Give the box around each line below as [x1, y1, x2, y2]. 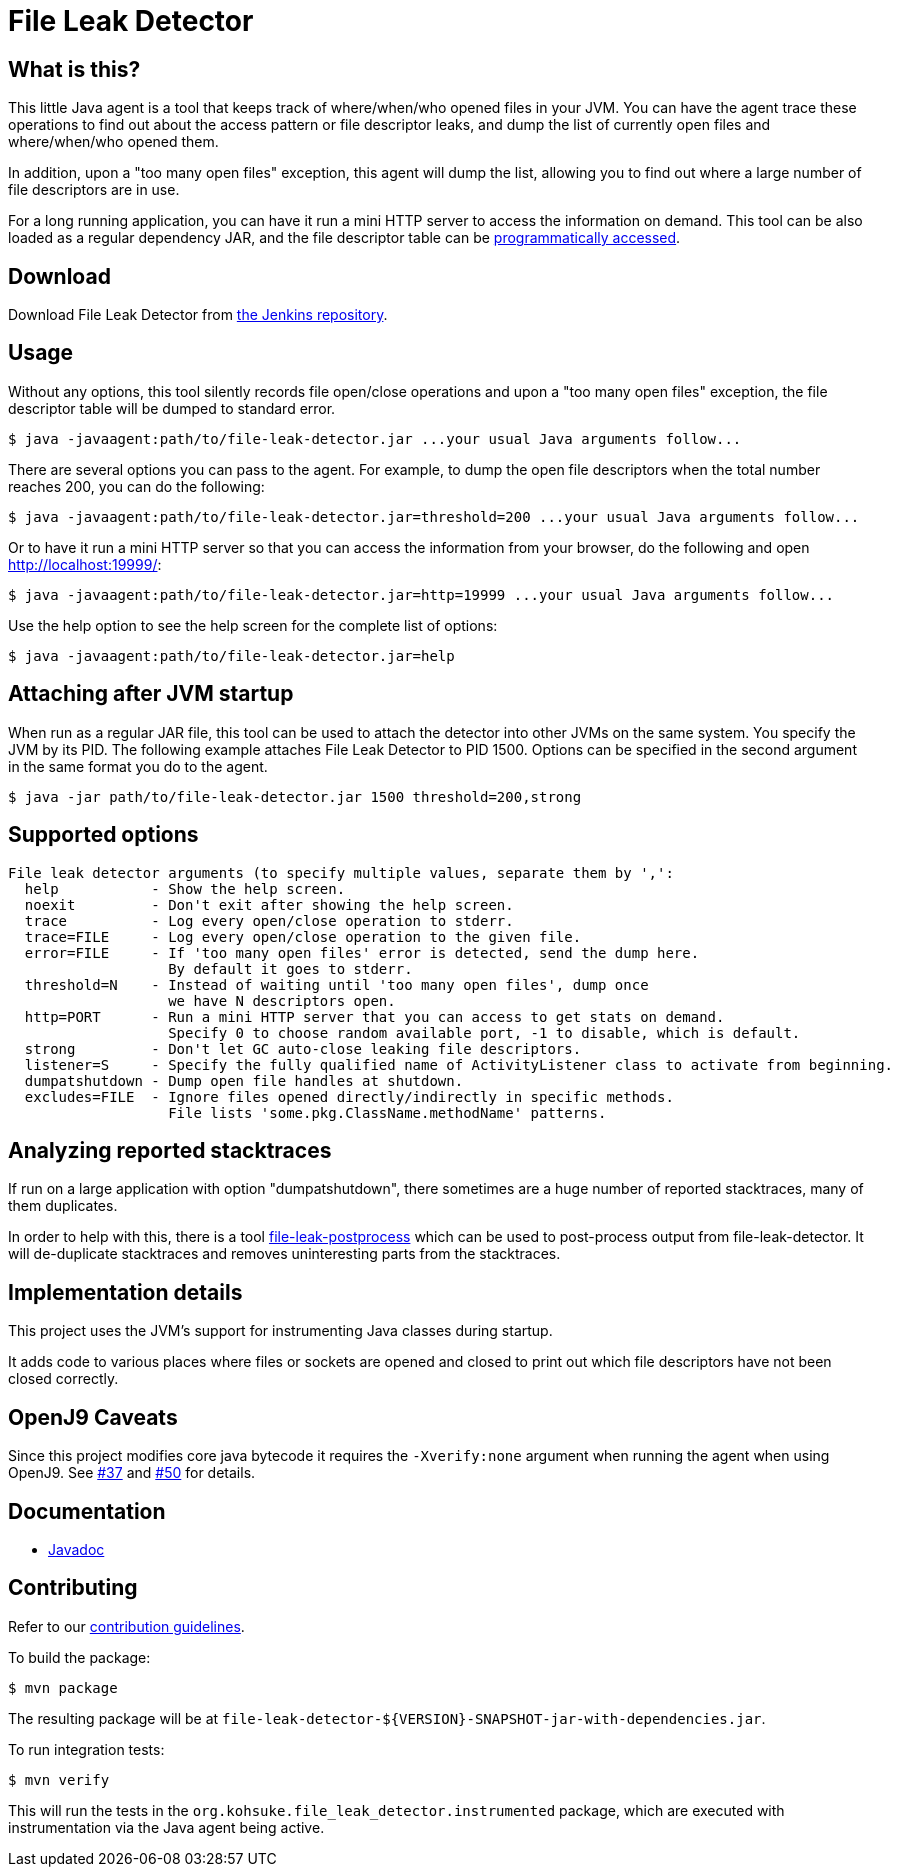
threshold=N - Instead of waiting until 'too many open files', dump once [24, 976, 649, 993]
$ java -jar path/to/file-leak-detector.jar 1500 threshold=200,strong [8, 788, 582, 805]
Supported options [8, 822, 199, 848]
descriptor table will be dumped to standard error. [8, 399, 336, 417]
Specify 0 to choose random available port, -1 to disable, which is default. [168, 1024, 801, 1041]
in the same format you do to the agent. [8, 757, 268, 775]
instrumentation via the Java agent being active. [8, 1818, 325, 1836]
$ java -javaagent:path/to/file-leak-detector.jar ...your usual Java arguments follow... [8, 430, 742, 447]
